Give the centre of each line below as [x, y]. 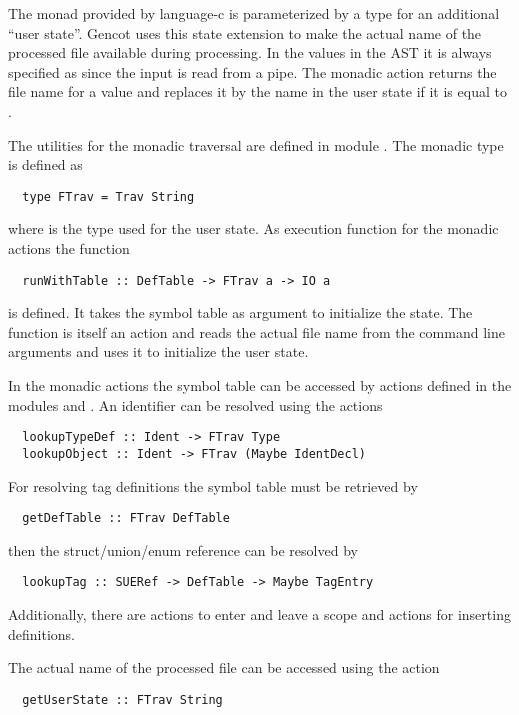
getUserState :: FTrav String [122, 699]
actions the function [69, 248]
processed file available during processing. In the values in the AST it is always [250, 52]
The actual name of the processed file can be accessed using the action [224, 667]
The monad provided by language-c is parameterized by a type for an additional [254, 13]
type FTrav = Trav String [108, 196]
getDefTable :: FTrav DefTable [126, 518]
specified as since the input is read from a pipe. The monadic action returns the [252, 71]
